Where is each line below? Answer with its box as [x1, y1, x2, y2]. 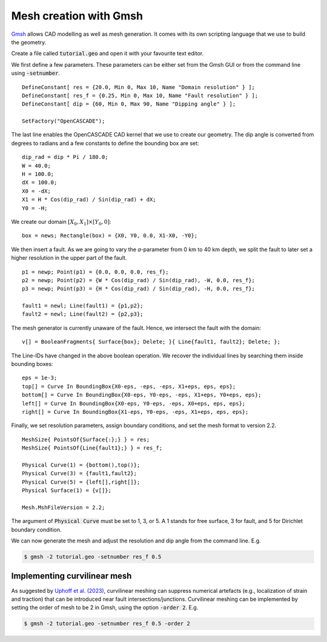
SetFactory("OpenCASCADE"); [22, 118, 105, 124]
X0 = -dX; [22, 188, 51, 194]
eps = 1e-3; [22, 374, 58, 382]
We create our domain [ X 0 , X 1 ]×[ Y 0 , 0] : [11, 218, 111, 227]
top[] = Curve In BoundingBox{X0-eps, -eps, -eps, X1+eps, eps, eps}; [22, 383, 236, 390]
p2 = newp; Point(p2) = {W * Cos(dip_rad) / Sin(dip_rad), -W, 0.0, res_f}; [22, 277, 256, 283]
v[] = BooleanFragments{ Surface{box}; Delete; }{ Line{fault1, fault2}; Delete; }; [22, 339, 281, 345]
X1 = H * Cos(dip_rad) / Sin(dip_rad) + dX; [22, 196, 157, 203]
